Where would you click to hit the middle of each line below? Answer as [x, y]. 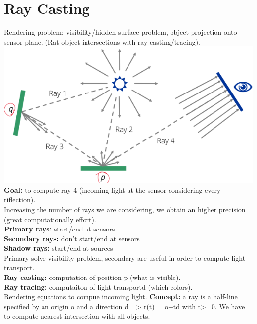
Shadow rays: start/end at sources [59, 248]
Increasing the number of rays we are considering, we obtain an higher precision [125, 209]
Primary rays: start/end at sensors [60, 229]
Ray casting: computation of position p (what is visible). [92, 277]
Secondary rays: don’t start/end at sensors [72, 238]
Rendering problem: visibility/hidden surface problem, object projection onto [121, 32]
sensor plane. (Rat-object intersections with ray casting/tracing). [102, 41]
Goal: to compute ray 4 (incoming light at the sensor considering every [112, 190]
